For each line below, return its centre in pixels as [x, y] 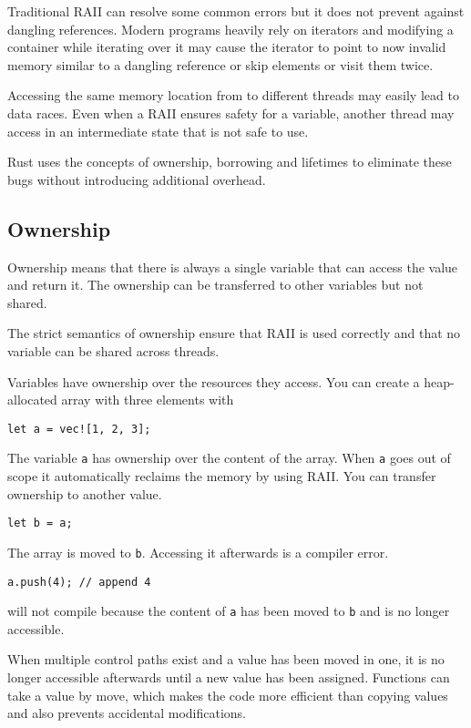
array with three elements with [148, 400]
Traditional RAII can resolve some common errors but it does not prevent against [236, 11]
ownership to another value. [85, 493]
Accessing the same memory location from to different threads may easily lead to [233, 95]
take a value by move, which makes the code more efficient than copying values [228, 695]
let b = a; [40, 523]
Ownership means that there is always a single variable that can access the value [233, 267]
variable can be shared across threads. [113, 350]
